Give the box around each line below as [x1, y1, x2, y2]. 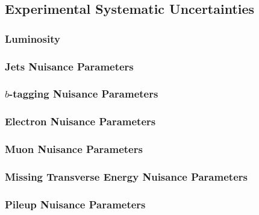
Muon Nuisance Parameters [5, 142, 143, 157]
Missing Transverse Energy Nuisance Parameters [5, 169, 248, 184]
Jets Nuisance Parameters [5, 58, 134, 73]
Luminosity [5, 31, 60, 46]
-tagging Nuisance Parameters [9, 86, 158, 101]
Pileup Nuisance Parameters [5, 196, 146, 211]
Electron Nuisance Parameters [5, 114, 156, 129]
